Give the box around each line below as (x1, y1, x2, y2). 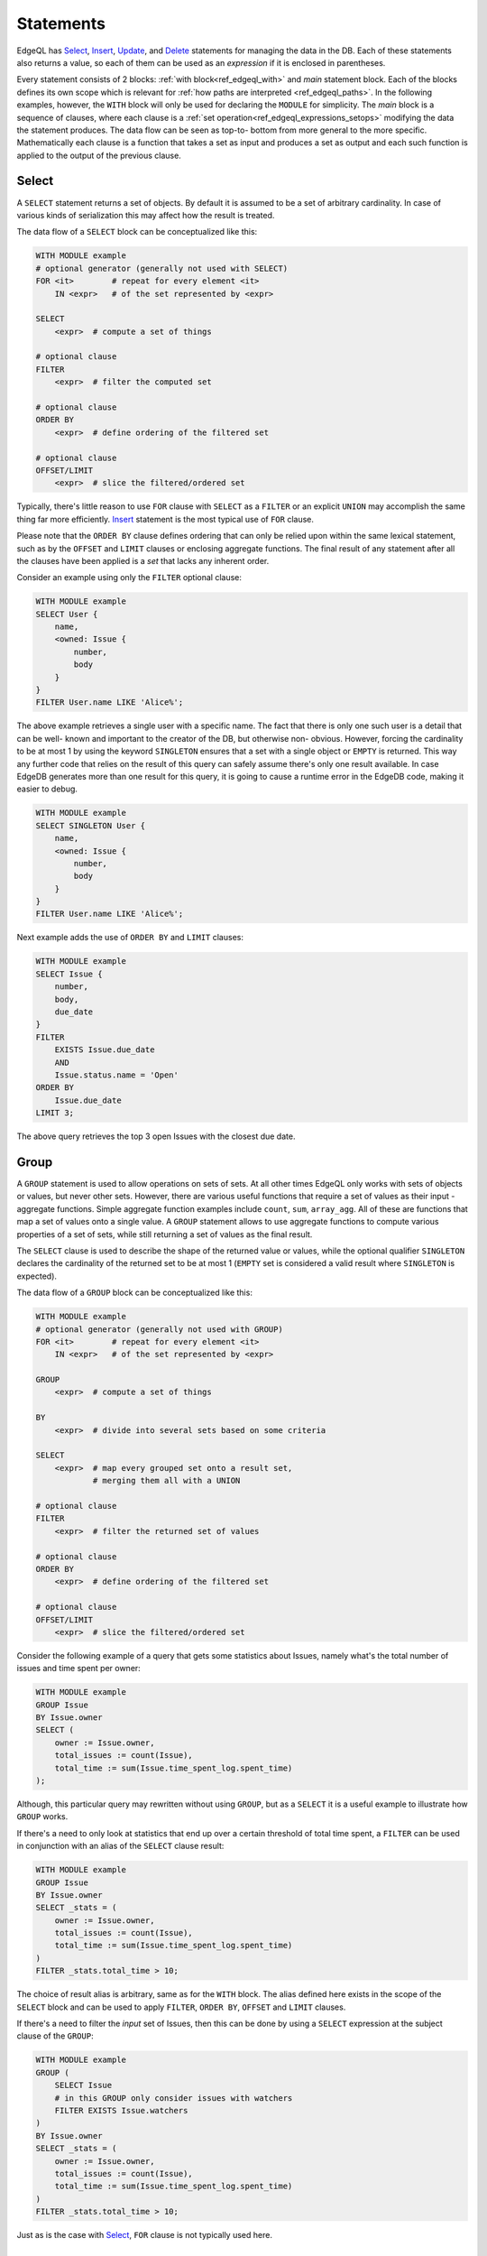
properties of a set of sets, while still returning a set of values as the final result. (16, 1228, 313, 1240)
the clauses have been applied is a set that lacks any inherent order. (16, 555, 270, 566)
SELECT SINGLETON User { (35, 820, 146, 830)
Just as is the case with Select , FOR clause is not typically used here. (16, 2230, 272, 2241)
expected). (16, 1271, 58, 1281)
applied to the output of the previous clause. (16, 150, 182, 161)
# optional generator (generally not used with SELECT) (35, 263, 289, 273)
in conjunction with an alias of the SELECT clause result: (16, 1841, 225, 1852)
